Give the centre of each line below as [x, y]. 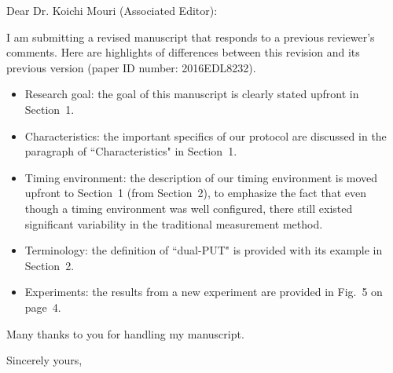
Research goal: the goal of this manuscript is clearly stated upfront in [192, 94]
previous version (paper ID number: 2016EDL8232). [131, 67]
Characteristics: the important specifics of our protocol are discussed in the [206, 135]
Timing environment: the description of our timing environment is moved [201, 177]
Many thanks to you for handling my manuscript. [125, 333]
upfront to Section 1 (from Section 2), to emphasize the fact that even [195, 193]
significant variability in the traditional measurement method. [174, 223]
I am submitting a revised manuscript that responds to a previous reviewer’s [191, 37]
